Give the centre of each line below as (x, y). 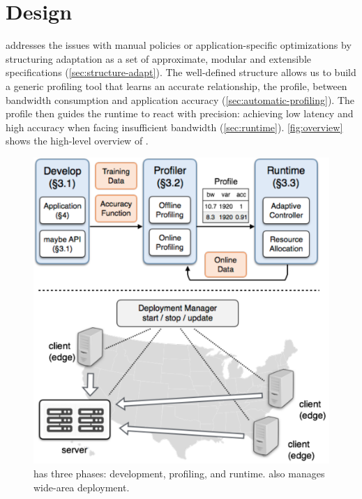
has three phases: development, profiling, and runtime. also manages (179, 474)
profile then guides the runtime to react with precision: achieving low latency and (180, 113)
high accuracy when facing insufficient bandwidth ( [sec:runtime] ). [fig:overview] (174, 127)
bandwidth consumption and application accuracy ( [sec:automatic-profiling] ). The (180, 99)
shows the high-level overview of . (77, 141)
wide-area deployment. (82, 487)
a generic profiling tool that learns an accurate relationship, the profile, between (176, 85)
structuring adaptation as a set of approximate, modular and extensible (159, 58)
